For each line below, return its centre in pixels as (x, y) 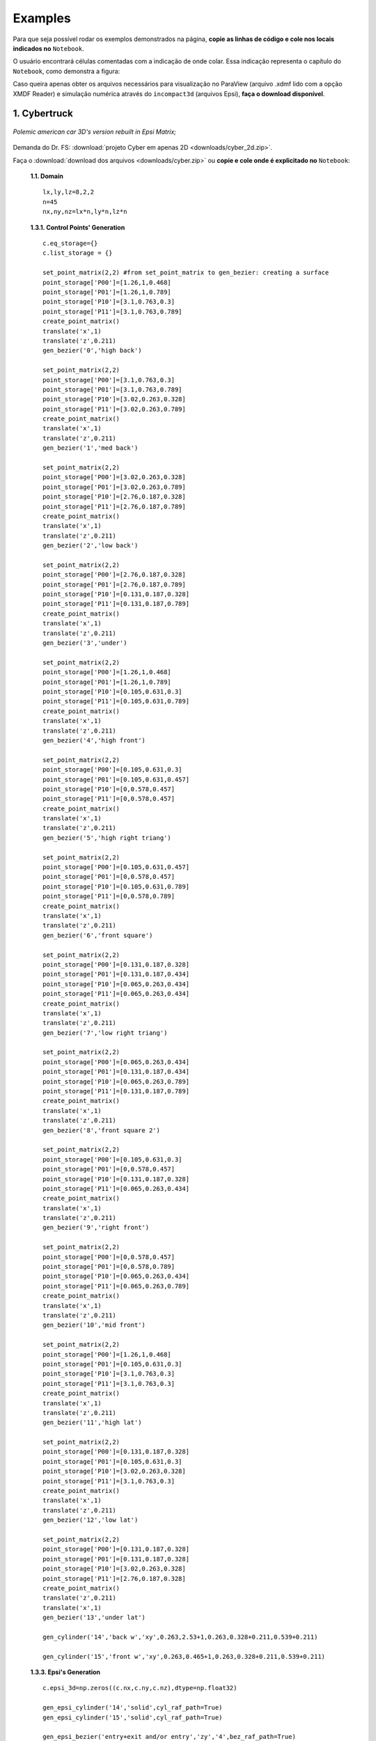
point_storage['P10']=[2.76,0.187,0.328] (114, 497)
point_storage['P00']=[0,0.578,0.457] (109, 1257)
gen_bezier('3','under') (85, 643)
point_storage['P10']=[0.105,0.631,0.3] (112, 692)
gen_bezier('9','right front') (96, 1228)
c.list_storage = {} (78, 253)
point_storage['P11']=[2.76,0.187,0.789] (114, 506)
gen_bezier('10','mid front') (94, 1325)
